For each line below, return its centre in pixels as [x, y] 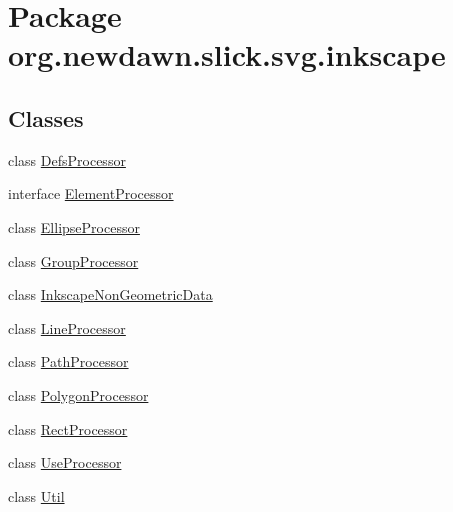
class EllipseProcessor [74, 226]
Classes [46, 117]
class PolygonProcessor [78, 394]
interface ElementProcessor [91, 193]
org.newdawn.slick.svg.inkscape [227, 54]
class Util [36, 495]
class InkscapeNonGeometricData [110, 294]
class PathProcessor [68, 361]
